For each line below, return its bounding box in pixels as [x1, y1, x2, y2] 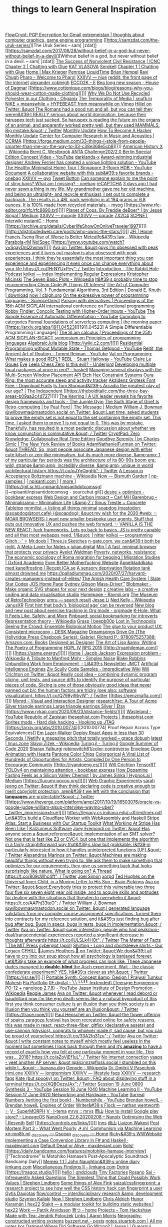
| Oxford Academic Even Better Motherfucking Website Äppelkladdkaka [5, 559, 153, 566]
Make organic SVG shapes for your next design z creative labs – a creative [5, 586, 158, 592]
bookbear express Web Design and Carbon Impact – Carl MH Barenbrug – [5, 494, 157, 500]
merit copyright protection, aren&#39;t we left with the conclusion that [5, 788, 150, 794]
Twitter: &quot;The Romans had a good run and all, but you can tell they [5, 106, 153, 112]
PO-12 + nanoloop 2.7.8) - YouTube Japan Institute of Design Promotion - [5, 985, 156, 991]
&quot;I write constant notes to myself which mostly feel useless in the [5, 1038, 151, 1044]
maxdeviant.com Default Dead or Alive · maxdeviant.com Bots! [5, 1142, 134, 1148]
